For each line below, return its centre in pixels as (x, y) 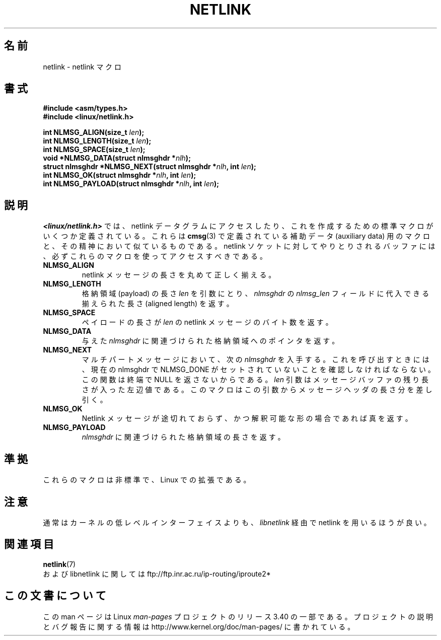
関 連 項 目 (29, 544)
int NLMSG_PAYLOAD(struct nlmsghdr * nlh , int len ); (131, 184)
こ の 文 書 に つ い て (55, 596)
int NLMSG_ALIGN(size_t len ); (94, 132)
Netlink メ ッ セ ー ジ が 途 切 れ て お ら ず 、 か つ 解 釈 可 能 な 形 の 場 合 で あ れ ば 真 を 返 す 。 (247, 418)
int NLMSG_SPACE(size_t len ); (94, 150)
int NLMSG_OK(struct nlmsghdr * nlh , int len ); (120, 175)
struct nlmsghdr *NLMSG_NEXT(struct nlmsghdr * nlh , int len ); (150, 167)
